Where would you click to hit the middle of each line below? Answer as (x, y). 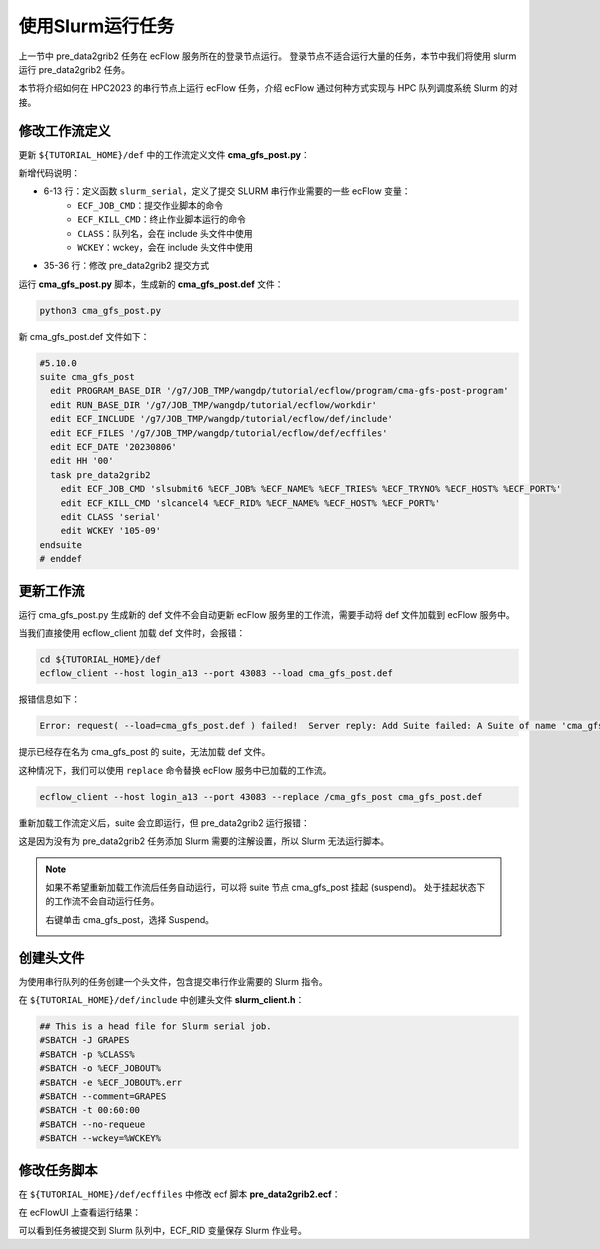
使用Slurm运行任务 (96, 26)
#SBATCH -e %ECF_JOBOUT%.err (111, 1082)
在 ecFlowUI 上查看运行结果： (80, 1212)
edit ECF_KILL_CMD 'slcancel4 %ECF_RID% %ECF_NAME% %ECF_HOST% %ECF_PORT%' (250, 503)
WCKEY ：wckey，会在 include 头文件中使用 (165, 247)
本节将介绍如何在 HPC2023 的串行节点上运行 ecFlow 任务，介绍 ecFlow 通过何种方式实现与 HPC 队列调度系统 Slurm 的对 (268, 88)
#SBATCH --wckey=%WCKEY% (100, 1138)
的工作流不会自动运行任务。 (102, 901)
